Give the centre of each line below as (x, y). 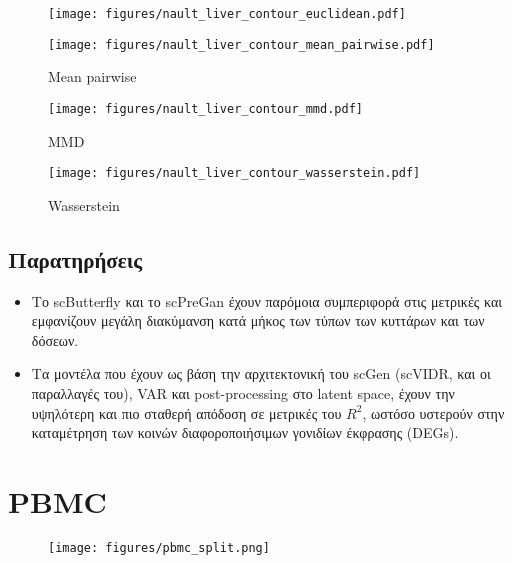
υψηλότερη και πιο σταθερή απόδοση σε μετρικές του (186, 412)
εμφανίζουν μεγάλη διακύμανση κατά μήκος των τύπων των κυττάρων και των (258, 320)
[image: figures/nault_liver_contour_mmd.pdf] (205, 108)
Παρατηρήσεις (75, 258)
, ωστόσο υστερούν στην (433, 412)
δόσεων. (55, 339)
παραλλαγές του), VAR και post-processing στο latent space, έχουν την (243, 392)
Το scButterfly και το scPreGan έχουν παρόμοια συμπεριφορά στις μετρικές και (267, 300)
